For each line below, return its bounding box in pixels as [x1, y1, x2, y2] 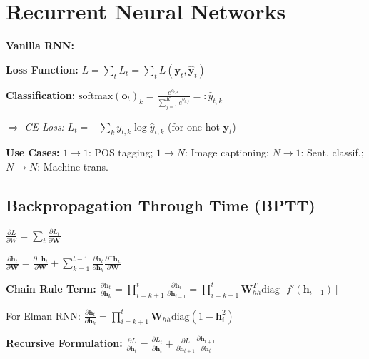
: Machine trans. [37, 158, 108, 173]
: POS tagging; [88, 145, 153, 160]
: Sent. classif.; [300, 145, 364, 160]
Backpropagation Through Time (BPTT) [6, 193, 315, 216]
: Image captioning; [185, 145, 269, 160]
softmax [78, 91, 113, 101]
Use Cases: [6, 145, 60, 160]
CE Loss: [24, 118, 64, 133]
